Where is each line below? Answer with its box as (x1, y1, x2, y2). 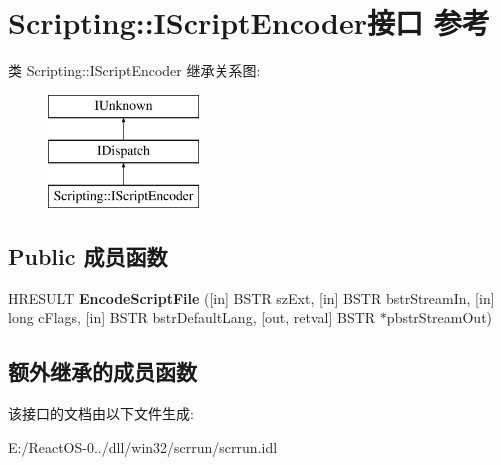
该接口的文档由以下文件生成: (8, 403, 194, 424)
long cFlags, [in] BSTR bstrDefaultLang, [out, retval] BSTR (8, 307, 376, 328)
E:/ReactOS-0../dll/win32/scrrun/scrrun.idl (8, 436, 278, 457)
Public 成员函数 (8, 241, 168, 272)
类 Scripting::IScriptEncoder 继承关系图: (8, 60, 261, 81)
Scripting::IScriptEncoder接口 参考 (8, 2, 490, 43)
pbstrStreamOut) (386, 307, 493, 328)
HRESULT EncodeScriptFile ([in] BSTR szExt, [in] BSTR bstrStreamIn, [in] (8, 287, 495, 308)
